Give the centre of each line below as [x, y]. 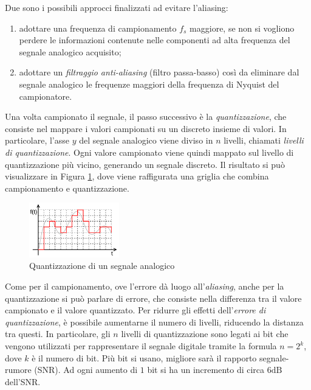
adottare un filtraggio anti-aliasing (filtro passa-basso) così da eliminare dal [159, 72]
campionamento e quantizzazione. [67, 188]
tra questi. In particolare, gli [58, 334]
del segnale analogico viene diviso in [146, 140]
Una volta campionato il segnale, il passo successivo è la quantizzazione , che [146, 117]
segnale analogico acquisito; [70, 51]
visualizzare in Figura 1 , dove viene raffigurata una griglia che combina [137, 176]
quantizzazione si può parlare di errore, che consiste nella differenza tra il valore [153, 298]
